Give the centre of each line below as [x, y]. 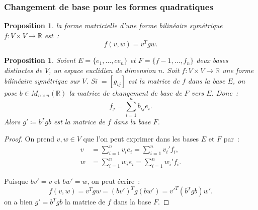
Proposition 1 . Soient [40, 60]
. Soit [171, 70]
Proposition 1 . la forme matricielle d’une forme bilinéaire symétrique [113, 25]
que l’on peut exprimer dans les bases [141, 138]
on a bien [18, 202]
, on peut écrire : [114, 181]
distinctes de [23, 70]
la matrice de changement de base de [125, 92]
